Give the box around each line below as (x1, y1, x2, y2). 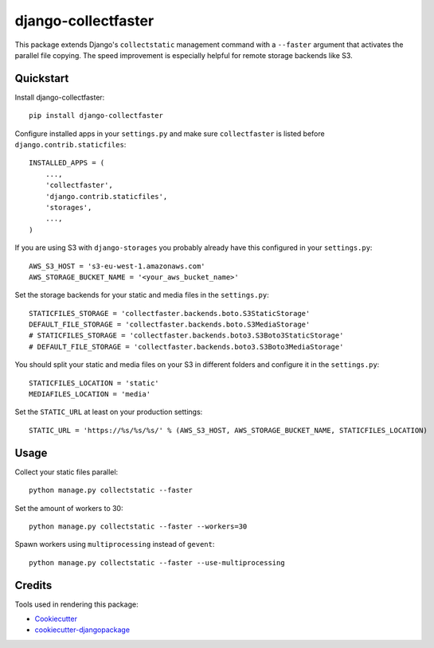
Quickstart (14, 72, 69, 85)
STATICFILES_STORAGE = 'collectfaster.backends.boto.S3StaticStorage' (29, 309, 311, 318)
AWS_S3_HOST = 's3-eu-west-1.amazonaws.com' (29, 261, 206, 271)
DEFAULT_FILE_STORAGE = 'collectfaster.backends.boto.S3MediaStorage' (29, 320, 311, 330)
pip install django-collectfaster (29, 111, 163, 120)
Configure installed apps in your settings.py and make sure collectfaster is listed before (14, 128, 326, 139)
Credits (14, 578, 53, 592)
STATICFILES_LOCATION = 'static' (29, 378, 159, 388)
